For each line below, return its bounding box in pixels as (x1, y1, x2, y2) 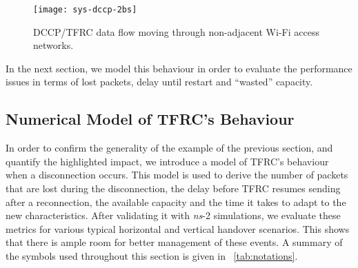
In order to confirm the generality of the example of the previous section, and (6, 141, 333, 155)
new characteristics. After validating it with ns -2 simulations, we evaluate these (6, 208, 341, 223)
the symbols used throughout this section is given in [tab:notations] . (6, 248, 298, 262)
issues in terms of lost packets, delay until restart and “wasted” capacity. (6, 74, 313, 89)
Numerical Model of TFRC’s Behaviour (6, 108, 295, 130)
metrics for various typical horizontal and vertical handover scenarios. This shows (6, 221, 350, 236)
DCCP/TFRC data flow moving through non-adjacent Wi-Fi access (33, 24, 319, 39)
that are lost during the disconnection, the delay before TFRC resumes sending (6, 181, 341, 196)
